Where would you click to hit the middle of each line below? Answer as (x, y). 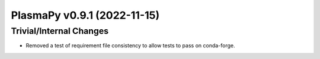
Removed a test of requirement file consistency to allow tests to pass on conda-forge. (130, 46)
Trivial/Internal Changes (60, 31)
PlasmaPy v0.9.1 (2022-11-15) (85, 15)
